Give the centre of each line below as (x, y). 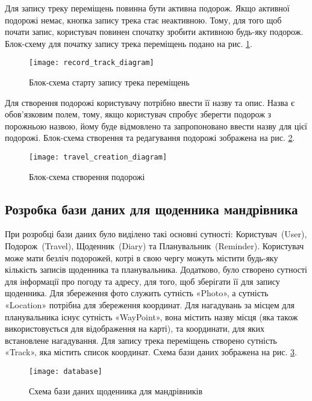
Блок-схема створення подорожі (87, 176)
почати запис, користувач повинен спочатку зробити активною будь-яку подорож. (154, 32)
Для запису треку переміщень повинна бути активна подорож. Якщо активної (147, 8)
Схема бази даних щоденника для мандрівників (116, 390)
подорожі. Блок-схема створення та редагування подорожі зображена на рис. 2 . (150, 138)
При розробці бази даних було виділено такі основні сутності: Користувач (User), (156, 234)
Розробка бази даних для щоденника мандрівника (151, 209)
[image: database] (66, 371)
